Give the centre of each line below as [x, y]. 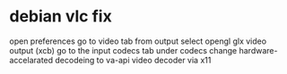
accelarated [31, 60]
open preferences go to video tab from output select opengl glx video [138, 41]
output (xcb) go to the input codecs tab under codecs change [123, 50]
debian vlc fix [61, 16]
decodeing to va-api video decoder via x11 [133, 60]
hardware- [258, 50]
